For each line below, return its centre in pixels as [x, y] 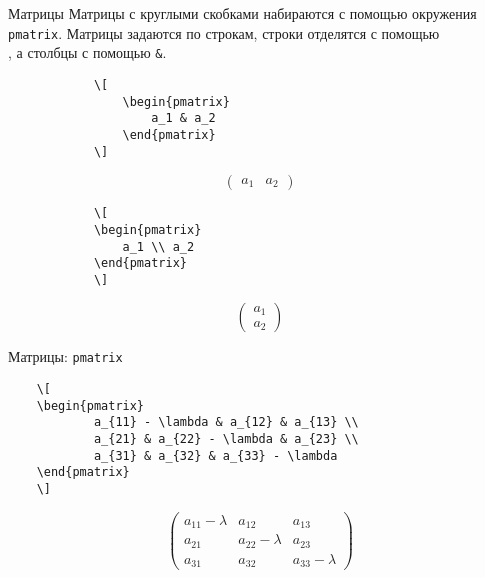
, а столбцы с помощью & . [87, 52]
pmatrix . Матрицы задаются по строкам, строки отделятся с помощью [224, 32]
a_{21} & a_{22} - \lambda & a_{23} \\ [226, 439]
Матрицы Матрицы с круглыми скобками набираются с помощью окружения [242, 13]
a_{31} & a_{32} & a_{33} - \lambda [215, 455]
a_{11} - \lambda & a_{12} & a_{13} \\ [226, 422]
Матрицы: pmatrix [65, 356]
